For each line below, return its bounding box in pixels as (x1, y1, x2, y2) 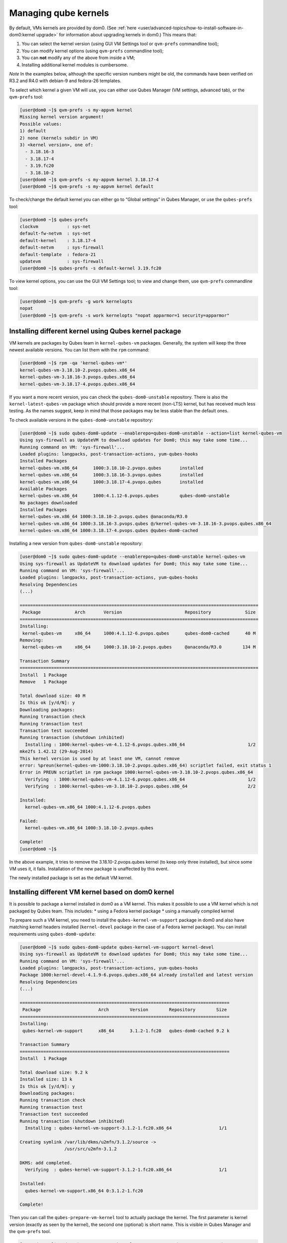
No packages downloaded (19, 500, 78, 506)
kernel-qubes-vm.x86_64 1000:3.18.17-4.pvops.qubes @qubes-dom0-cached (19, 528, 198, 533)
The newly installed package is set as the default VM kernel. (9, 875, 133, 881)
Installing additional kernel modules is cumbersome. (21, 62, 128, 68)
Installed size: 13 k (19, 1076, 73, 1082)
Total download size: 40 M (19, 693, 86, 699)
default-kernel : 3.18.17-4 (19, 238, 96, 243)
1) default (19, 128, 46, 134)
